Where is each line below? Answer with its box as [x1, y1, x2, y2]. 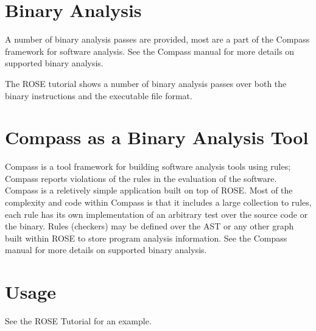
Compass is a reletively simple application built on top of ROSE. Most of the [5, 184, 293, 197]
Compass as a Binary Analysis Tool [5, 125, 309, 150]
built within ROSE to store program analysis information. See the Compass [5, 231, 287, 244]
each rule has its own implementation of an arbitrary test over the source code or [5, 207, 308, 220]
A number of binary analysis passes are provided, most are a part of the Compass [5, 33, 310, 46]
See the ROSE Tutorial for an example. [5, 315, 152, 327]
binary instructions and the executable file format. [5, 89, 192, 102]
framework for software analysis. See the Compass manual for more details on [5, 44, 295, 57]
